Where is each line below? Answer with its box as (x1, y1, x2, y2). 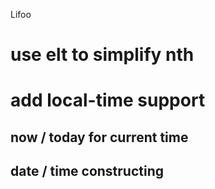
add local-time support (10, 89, 206, 112)
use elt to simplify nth (10, 44, 195, 66)
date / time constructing (10, 163, 165, 180)
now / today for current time (10, 129, 189, 146)
